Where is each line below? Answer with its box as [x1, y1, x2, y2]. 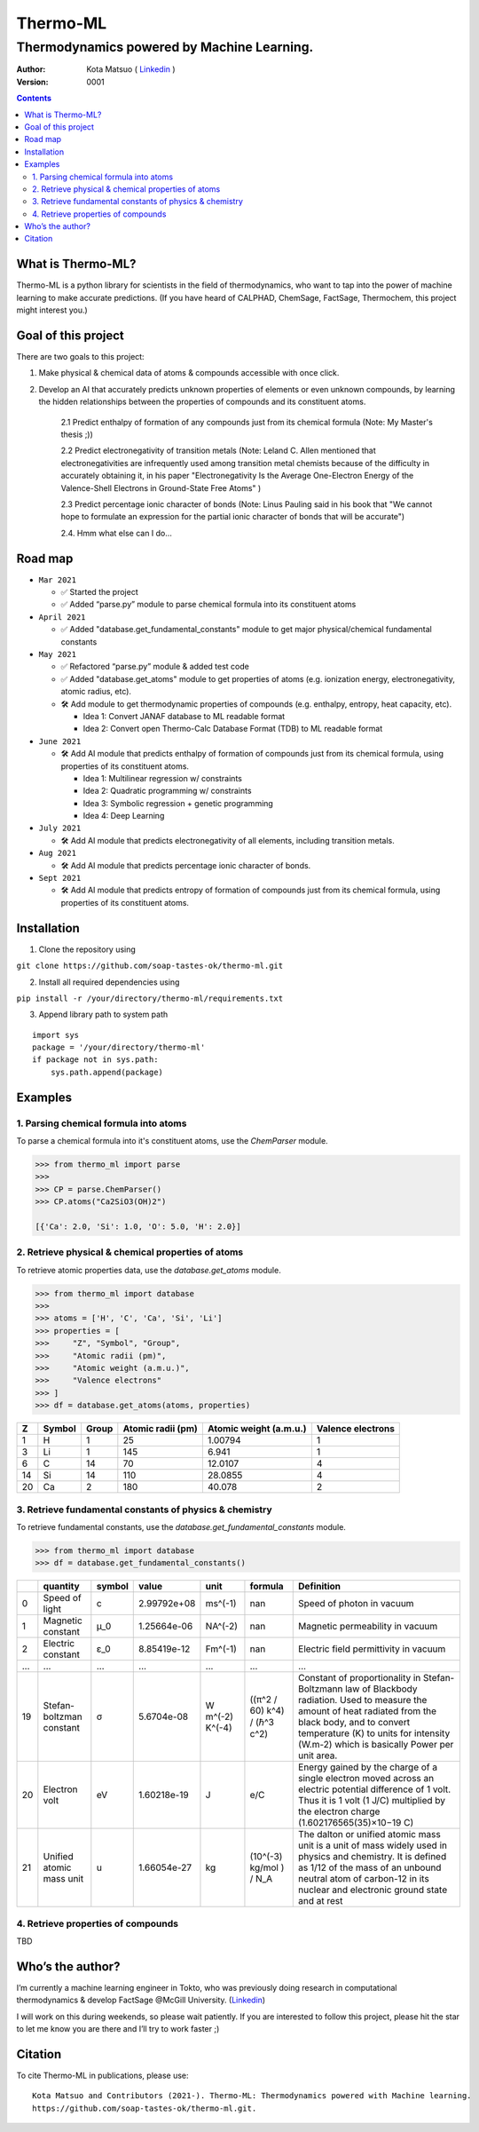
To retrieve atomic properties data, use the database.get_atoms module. [16, 1264, 281, 1275]
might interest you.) [16, 305, 88, 315]
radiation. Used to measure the [298, 1694, 428, 1707]
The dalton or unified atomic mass [298, 1828, 441, 1841]
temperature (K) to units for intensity [298, 1727, 451, 1740]
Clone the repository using [38, 944, 137, 955]
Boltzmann [298, 1683, 343, 1695]
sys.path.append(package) [50, 1066, 164, 1077]
